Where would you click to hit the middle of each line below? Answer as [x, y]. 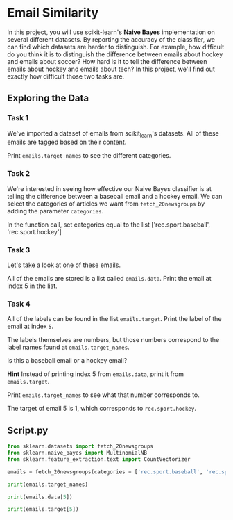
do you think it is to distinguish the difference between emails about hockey [115, 54]
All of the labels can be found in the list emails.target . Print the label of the [114, 319]
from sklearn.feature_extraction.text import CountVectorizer [99, 459]
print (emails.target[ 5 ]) [43, 510]
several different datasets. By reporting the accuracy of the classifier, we [111, 39]
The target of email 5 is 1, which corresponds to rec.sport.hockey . [102, 409]
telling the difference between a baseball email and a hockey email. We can [115, 196]
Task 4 [19, 304]
